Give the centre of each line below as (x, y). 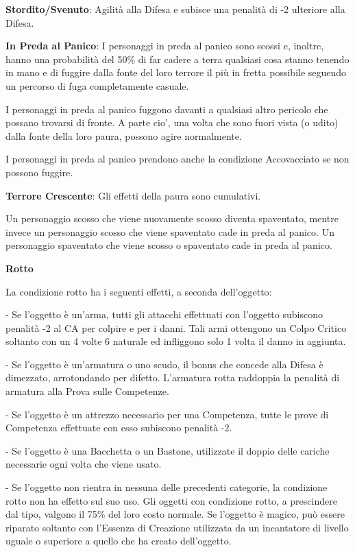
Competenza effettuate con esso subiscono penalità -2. (119, 428)
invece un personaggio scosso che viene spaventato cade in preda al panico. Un (170, 231)
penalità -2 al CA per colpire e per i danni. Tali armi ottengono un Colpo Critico (176, 327)
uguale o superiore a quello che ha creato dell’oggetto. (119, 541)
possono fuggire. (39, 172)
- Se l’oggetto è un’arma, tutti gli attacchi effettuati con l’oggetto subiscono (164, 314)
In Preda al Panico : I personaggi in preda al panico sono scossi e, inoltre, (165, 46)
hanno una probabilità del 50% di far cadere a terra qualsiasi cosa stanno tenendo (177, 59)
